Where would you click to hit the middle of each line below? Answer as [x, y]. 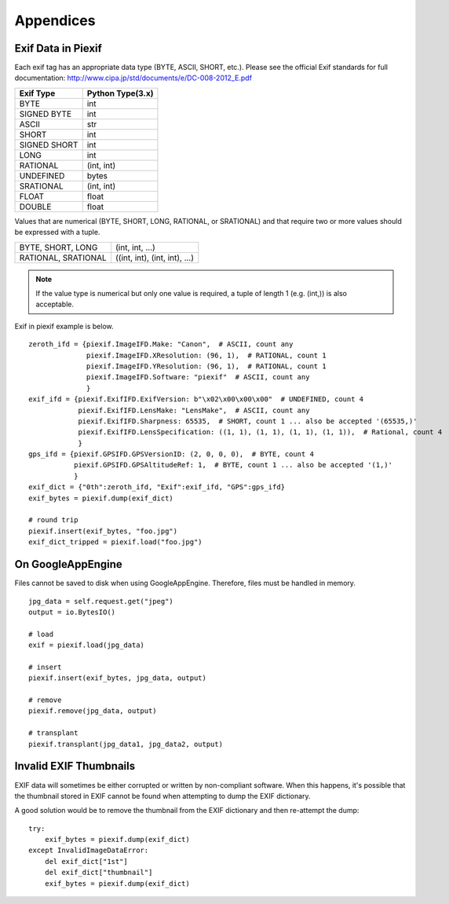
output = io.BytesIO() [72, 612]
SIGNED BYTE [46, 114]
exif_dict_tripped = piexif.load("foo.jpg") [116, 542]
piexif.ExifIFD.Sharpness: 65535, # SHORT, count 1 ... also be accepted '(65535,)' [248, 421]
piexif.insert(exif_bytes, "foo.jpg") [103, 531]
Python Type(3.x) [120, 93]
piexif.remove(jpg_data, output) [93, 711]
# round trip [53, 520]
